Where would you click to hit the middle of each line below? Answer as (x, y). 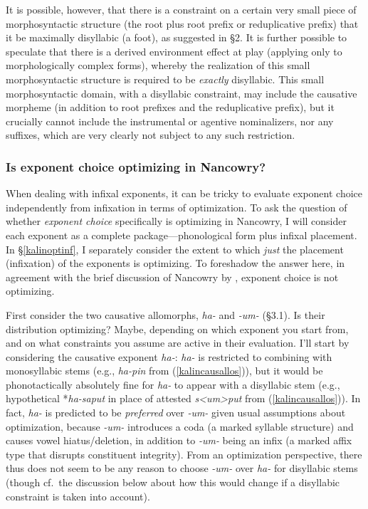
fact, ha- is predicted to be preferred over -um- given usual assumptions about (176, 413)
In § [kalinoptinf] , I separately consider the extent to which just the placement (175, 249)
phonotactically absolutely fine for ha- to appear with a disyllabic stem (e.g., (173, 384)
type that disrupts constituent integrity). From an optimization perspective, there (184, 454)
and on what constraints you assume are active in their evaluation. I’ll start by (178, 343)
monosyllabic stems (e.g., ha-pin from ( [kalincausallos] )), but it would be (164, 371)
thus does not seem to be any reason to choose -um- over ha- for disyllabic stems (182, 468)
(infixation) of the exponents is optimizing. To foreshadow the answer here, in (175, 263)
